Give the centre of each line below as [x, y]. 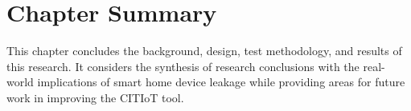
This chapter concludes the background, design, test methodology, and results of [204, 51]
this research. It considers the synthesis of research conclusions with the [183, 66]
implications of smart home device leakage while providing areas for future [221, 82]
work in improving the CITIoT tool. [95, 97]
